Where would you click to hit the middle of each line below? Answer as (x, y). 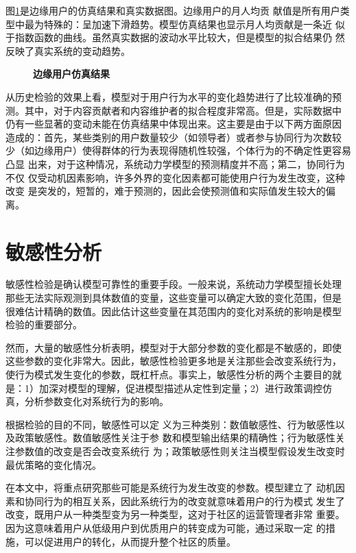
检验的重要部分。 (44, 324)
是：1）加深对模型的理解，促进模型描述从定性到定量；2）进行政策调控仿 (169, 388)
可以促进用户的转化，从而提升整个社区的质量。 (130, 541)
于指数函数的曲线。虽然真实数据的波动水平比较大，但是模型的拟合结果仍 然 (175, 37)
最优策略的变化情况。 (54, 464)
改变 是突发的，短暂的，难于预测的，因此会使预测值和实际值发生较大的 (166, 191)
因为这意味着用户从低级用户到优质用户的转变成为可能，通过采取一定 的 (166, 527)
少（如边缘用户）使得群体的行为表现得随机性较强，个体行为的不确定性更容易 (178, 150)
